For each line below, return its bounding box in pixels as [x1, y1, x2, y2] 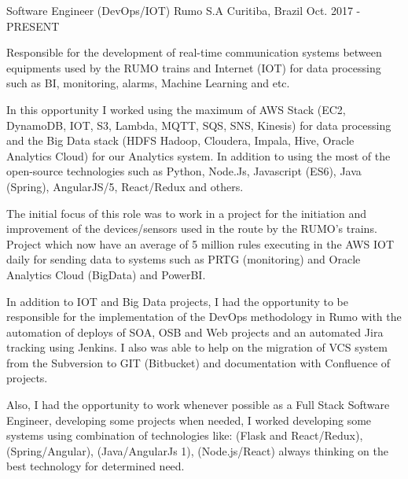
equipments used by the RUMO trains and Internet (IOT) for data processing [6, 59, 381, 76]
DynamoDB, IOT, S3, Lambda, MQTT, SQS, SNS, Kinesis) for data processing [6, 116, 391, 133]
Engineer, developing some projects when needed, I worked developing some [6, 411, 372, 428]
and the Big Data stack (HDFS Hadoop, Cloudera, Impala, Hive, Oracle [6, 132, 355, 149]
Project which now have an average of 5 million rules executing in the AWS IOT [6, 235, 395, 252]
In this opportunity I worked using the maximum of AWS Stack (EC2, [6, 101, 346, 117]
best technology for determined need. [6, 458, 185, 474]
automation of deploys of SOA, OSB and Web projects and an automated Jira [6, 323, 384, 340]
